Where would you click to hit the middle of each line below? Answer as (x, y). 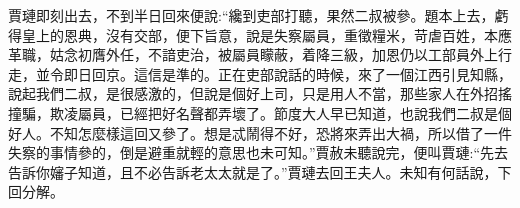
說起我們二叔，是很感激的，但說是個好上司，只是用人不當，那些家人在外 (246, 93)
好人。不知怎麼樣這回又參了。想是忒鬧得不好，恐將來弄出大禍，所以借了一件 (260, 132)
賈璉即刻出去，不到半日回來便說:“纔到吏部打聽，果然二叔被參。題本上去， (251, 15)
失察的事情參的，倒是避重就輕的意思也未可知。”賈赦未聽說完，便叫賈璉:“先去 (258, 152)
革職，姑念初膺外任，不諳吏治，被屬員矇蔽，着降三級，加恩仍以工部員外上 (253, 54)
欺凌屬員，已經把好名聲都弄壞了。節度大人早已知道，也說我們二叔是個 (280, 112)
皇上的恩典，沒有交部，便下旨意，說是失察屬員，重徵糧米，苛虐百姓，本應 (266, 34)
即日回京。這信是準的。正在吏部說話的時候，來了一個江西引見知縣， (287, 73)
